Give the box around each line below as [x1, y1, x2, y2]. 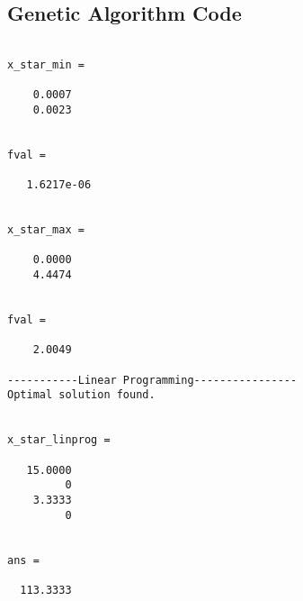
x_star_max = [7, 223, 85, 237]
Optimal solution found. [7, 388, 156, 402]
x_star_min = [7, 58, 85, 71]
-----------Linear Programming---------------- [7, 373, 298, 387]
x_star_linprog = [7, 433, 111, 447]
